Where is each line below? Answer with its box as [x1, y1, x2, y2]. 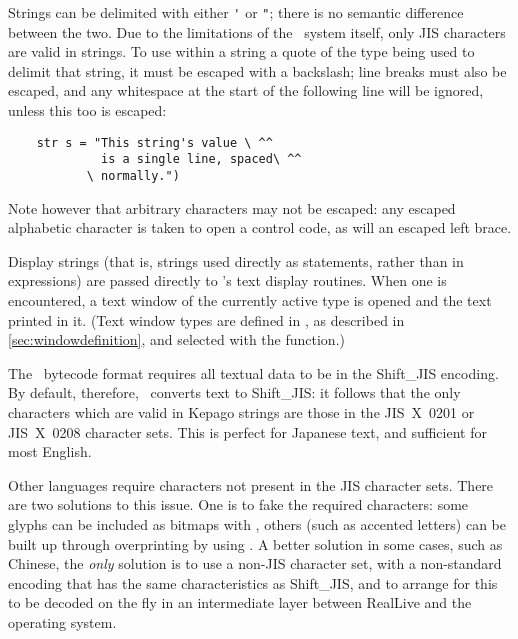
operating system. [8, 611, 117, 632]
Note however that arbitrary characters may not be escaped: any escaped [8, 197, 456, 218]
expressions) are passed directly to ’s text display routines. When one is [8, 270, 447, 291]
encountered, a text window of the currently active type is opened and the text [8, 289, 492, 310]
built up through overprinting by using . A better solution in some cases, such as [8, 533, 503, 554]
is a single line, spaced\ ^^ [101, 152, 302, 167]
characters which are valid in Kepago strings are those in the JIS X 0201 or [8, 401, 475, 422]
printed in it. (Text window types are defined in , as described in [8, 309, 405, 330]
